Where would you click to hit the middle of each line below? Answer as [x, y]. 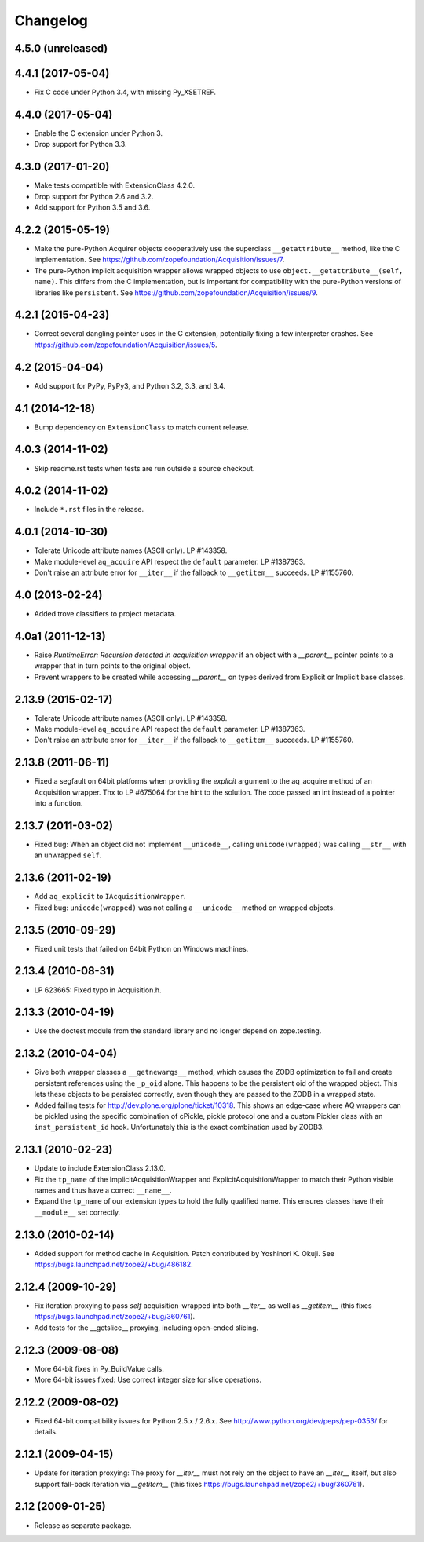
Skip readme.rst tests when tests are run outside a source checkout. [144, 468]
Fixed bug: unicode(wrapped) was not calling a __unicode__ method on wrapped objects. [185, 908]
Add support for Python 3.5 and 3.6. [92, 207]
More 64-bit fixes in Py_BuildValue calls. [99, 1368]
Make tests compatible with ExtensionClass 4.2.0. [115, 185]
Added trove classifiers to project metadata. [105, 614]
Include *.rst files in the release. [89, 510]
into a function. [58, 803]
